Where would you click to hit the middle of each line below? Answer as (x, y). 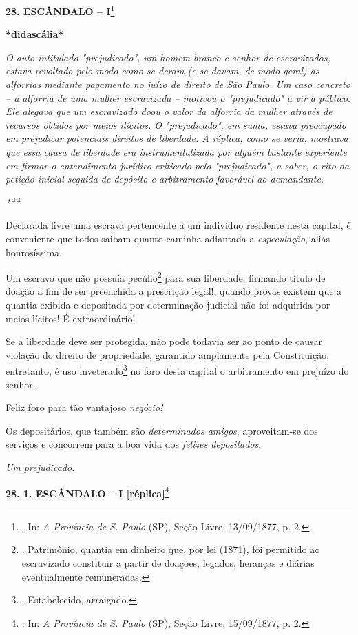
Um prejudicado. (40, 467)
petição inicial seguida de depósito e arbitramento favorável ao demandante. (165, 179)
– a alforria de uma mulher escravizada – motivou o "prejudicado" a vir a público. (178, 97)
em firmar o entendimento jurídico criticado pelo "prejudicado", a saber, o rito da (178, 165)
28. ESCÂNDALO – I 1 (60, 10)
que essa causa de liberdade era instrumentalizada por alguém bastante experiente (176, 152)
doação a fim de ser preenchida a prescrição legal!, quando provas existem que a (174, 291)
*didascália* (35, 34)
